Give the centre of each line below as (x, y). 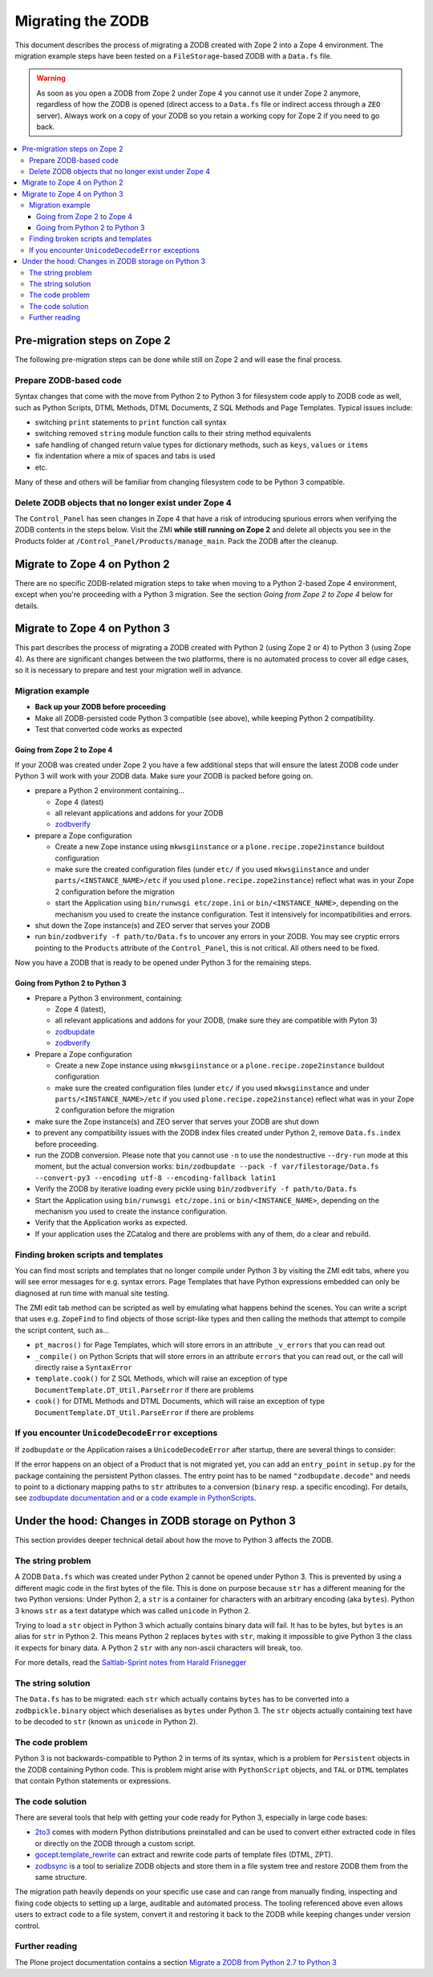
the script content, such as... (62, 1330)
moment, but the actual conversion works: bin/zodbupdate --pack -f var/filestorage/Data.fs (207, 1166)
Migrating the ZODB (82, 21)
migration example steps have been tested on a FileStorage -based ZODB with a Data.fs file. (174, 55)
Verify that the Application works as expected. (111, 1222)
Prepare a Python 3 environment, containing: (109, 998)
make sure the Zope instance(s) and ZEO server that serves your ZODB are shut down (177, 1121)
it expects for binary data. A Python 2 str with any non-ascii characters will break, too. (159, 1647)
